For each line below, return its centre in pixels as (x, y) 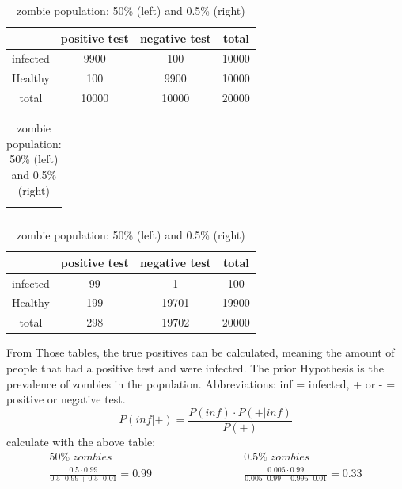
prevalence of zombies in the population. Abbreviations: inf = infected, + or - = (201, 383)
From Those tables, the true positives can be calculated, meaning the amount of (201, 352)
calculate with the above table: (81, 441)
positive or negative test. (66, 399)
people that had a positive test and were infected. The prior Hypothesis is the (195, 368)
